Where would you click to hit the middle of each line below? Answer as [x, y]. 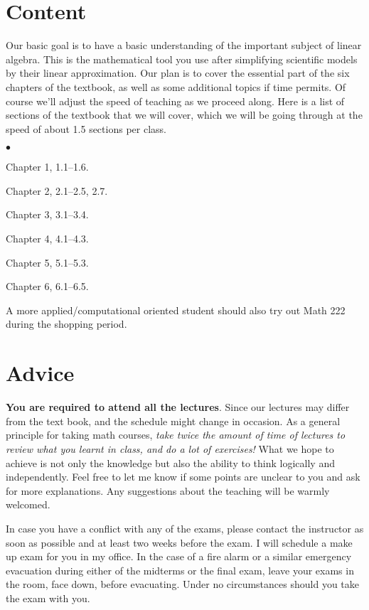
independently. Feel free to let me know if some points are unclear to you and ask [183, 477]
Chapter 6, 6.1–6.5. [47, 286]
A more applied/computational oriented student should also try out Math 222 [176, 310]
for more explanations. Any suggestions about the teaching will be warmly [168, 490]
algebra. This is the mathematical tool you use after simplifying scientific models [182, 59]
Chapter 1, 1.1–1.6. [47, 167]
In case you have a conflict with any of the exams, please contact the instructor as [185, 528]
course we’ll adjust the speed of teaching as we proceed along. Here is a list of [175, 101]
